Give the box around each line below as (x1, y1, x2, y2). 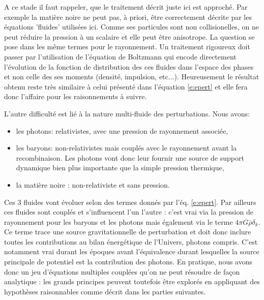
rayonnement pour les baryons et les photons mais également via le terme (4, 216, 233, 227)
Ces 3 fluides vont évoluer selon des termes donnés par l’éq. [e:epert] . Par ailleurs (4, 196, 256, 207)
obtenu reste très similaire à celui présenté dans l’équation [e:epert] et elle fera (4, 81, 248, 92)
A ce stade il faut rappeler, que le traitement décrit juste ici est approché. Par (4, 2, 248, 12)
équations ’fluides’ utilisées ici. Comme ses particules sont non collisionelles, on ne (4, 21, 259, 32)
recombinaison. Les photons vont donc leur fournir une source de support (16, 152, 244, 163)
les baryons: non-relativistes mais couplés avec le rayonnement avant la (16, 142, 237, 153)
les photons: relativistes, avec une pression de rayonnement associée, (16, 125, 228, 136)
